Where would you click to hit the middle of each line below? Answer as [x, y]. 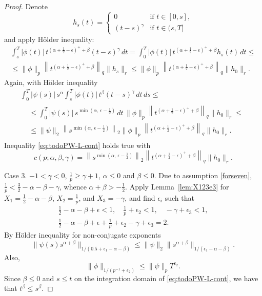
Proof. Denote [26, 6]
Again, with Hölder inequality [51, 82]
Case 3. [16, 175]
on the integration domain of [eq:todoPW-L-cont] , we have [166, 278]
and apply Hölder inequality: [49, 39]
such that [179, 197]
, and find [140, 197]
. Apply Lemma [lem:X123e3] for [177, 186]
